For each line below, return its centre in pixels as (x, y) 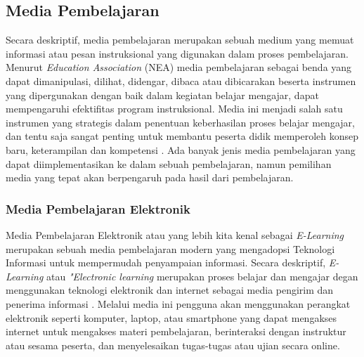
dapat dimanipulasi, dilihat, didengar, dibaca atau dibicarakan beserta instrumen (181, 80)
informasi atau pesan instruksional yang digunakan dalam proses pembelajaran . (177, 53)
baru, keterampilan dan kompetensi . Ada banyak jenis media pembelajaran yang (181, 149)
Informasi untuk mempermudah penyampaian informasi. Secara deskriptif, (166, 262)
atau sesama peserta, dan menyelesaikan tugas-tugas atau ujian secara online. (173, 345)
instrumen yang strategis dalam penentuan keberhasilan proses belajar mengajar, (180, 122)
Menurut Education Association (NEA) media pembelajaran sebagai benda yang (179, 67)
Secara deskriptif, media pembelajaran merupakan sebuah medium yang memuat (180, 40)
